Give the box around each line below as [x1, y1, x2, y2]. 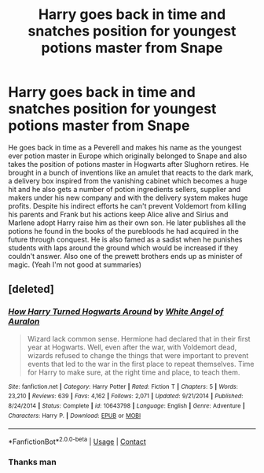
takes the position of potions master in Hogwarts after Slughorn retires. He [8, 159, 250, 168]
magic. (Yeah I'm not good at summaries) [8, 260, 142, 269]
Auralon [8, 316, 40, 327]
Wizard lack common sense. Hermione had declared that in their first [27, 334, 251, 343]
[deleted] [8, 283, 55, 296]
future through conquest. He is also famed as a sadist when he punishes [8, 235, 243, 244]
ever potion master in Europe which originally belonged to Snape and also [8, 151, 247, 161]
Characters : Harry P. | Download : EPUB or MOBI [8, 412, 141, 419]
